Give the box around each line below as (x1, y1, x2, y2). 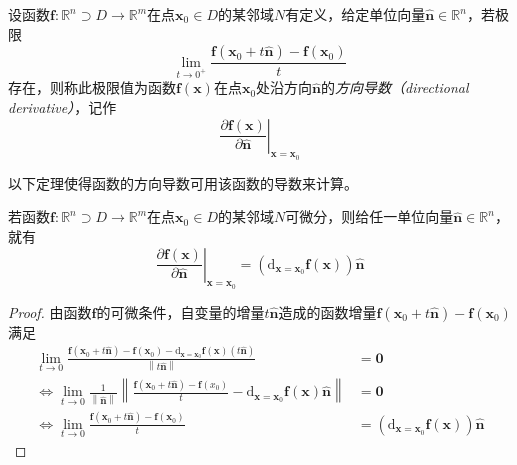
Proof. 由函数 (8, 301, 92, 322)
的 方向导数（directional (321, 77, 469, 98)
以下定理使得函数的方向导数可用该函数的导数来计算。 (8, 172, 358, 193)
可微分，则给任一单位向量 (285, 206, 454, 227)
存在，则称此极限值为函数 (8, 77, 176, 98)
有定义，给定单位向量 (285, 4, 426, 24)
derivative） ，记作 (8, 97, 117, 117)
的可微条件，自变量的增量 (96, 301, 265, 322)
